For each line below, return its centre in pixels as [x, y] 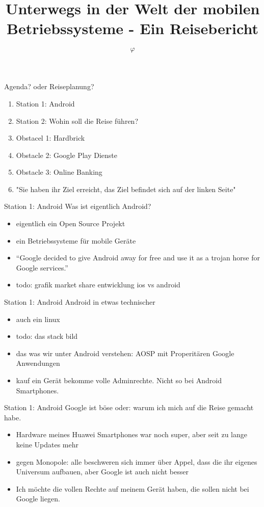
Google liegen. [38, 499]
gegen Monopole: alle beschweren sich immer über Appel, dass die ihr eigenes [137, 461]
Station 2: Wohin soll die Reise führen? [77, 121]
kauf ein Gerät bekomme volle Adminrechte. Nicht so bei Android [119, 380]
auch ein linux [38, 319]
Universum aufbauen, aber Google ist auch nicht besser [102, 472]
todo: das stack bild [47, 336]
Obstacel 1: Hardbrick [50, 138]
